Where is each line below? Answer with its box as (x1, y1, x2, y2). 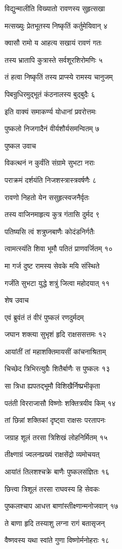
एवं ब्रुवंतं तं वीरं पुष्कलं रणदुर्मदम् (5, 312, 84, 322)
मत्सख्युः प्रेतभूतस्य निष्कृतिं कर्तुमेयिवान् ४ (5, 20, 108, 31)
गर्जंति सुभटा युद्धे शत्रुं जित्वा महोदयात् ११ (5, 277, 110, 288)
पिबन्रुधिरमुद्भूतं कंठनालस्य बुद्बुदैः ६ (5, 88, 95, 99)
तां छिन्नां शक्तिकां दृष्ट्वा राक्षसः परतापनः (5, 415, 106, 425)
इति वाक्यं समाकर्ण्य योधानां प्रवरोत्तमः (5, 106, 96, 116)
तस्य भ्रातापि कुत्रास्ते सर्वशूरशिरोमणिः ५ (5, 54, 103, 65)
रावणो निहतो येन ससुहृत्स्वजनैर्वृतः (5, 192, 89, 202)
